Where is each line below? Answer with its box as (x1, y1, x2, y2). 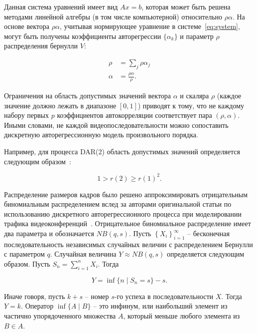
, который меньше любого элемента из (123, 310, 240, 321)
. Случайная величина (50, 249, 117, 259)
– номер (85, 291, 109, 301)
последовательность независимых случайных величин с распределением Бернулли (4, 239, 253, 249)
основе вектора (4, 21, 49, 31)
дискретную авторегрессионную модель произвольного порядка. (4, 129, 198, 140)
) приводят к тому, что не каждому (137, 100, 245, 110)
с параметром (4, 249, 45, 259)
